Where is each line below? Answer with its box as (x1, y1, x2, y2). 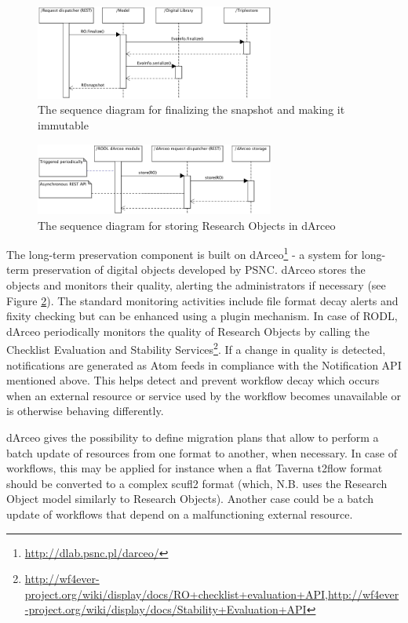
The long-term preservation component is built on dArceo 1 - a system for (6, 244, 359, 262)
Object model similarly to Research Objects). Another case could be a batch (6, 490, 374, 507)
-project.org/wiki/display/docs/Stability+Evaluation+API (24, 601, 307, 618)
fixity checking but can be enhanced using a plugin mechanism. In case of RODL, (6, 308, 398, 324)
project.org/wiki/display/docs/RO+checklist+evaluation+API (24, 585, 326, 602)
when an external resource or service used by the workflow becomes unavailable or (6, 387, 401, 403)
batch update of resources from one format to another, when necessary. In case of (6, 444, 397, 461)
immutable (38, 116, 89, 133)
